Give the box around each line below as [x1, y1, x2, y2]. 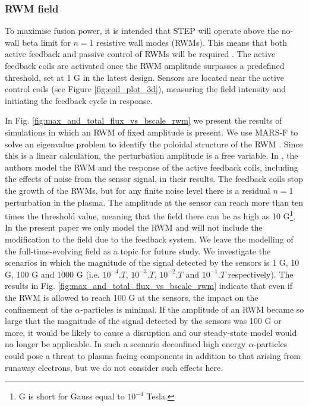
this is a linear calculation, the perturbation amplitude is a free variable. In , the [5, 149, 298, 162]
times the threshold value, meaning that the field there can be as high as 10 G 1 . [5, 208, 296, 222]
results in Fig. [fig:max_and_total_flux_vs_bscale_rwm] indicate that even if [5, 279, 293, 292]
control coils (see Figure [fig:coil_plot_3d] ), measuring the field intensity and [5, 83, 286, 95]
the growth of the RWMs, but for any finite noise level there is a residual [5, 184, 270, 196]
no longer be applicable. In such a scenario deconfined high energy [5, 338, 246, 350]
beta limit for [22, 36, 71, 48]
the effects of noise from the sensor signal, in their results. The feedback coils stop [5, 172, 303, 185]
